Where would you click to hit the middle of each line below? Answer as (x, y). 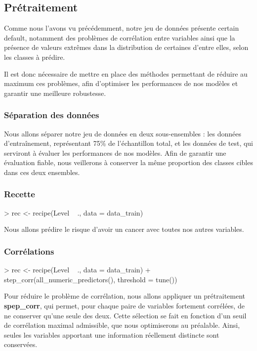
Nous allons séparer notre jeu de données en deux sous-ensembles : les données (123, 133)
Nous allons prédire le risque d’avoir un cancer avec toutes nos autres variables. (124, 229)
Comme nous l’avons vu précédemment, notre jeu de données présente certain (122, 28)
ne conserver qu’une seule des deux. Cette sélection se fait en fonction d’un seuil (125, 315)
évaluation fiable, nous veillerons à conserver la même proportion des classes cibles (128, 162)
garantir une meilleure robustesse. (55, 93)
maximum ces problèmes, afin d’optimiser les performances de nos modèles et (121, 83)
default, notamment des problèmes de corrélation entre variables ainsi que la (120, 37)
